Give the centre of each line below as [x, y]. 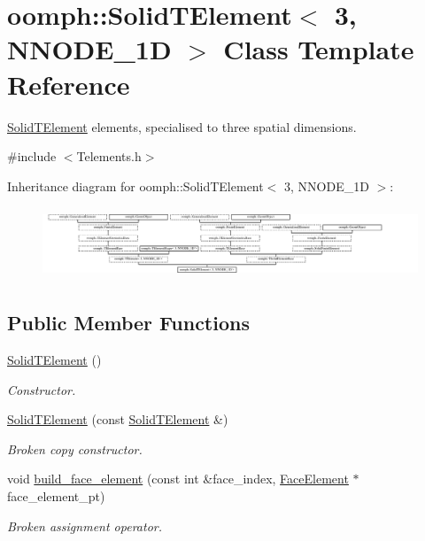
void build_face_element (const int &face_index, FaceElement [178, 479]
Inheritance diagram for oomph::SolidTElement [135, 185]
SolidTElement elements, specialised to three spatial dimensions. [182, 126]
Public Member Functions [128, 323]
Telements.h [109, 156]
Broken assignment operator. [85, 526]
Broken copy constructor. [75, 448]
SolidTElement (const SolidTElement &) [118, 419]
